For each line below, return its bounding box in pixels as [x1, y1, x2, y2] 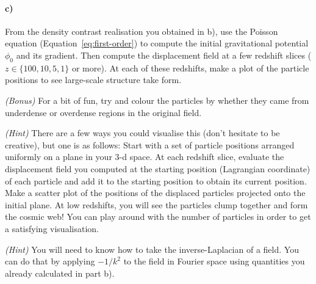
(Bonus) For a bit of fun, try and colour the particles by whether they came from [5, 93, 309, 106]
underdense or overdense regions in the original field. [5, 106, 202, 118]
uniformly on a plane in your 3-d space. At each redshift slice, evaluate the [5, 150, 284, 163]
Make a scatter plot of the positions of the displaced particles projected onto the [5, 186, 306, 199]
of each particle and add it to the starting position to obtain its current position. [5, 174, 307, 187]
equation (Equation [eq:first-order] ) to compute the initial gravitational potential [5, 37, 309, 49]
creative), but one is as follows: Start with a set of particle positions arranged [5, 138, 295, 151]
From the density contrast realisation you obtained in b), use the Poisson [5, 24, 278, 37]
